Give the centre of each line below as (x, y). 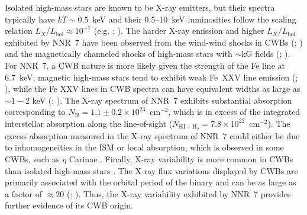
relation (19, 31)
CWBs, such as (32, 158)
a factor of (24, 193)
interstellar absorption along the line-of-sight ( (89, 123)
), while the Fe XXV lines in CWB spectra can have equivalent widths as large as (153, 89)
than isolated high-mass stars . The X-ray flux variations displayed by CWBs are (151, 170)
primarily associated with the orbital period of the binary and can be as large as (151, 182)
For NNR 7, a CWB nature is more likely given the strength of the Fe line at (145, 65)
